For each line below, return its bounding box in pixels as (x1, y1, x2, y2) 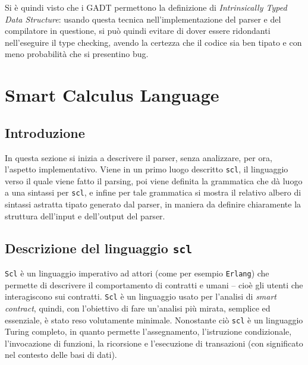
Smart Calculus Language (5, 83, 219, 107)
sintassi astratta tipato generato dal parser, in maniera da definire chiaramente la (5, 198, 301, 210)
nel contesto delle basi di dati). (5, 348, 117, 361)
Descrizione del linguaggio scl (5, 238, 193, 257)
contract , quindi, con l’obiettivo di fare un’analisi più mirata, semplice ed (5, 301, 271, 314)
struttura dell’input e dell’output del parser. (5, 209, 165, 222)
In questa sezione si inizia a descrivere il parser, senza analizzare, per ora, (5, 151, 272, 163)
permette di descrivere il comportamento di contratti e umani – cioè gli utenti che (5, 278, 303, 291)
